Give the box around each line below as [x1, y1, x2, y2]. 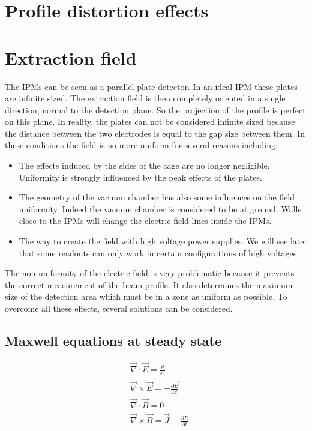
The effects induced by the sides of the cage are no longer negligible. [19, 159, 270, 172]
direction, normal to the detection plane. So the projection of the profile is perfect [5, 103, 306, 116]
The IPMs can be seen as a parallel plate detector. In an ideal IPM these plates [5, 80, 298, 92]
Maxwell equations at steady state [5, 331, 222, 349]
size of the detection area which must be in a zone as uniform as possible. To [5, 290, 287, 303]
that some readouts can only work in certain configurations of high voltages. [19, 246, 299, 259]
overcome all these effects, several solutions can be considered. [5, 302, 233, 314]
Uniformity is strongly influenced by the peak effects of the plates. [19, 170, 263, 183]
